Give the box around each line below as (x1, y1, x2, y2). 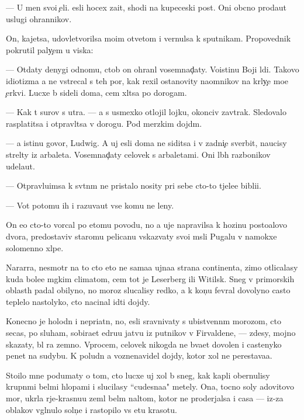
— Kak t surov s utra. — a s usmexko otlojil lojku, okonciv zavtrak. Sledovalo (6, 106, 286, 118)
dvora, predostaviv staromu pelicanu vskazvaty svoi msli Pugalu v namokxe (6, 230, 277, 242)
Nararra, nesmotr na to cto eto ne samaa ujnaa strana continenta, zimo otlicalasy (6, 261, 298, 273)
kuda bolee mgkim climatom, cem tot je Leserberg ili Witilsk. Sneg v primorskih (6, 272, 295, 284)
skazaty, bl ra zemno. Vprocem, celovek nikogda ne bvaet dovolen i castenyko (6, 338, 282, 350)
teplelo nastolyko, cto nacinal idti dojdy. (6, 295, 150, 307)
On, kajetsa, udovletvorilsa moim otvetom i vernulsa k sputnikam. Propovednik (6, 32, 291, 44)
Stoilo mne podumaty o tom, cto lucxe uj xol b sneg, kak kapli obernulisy (6, 369, 270, 381)
